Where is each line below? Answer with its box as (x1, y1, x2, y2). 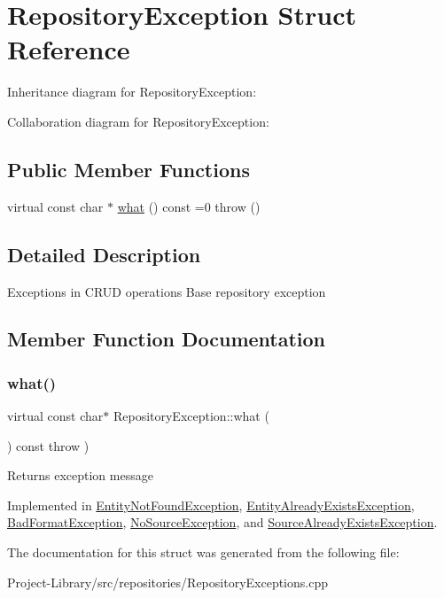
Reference (7, 31, 130, 67)
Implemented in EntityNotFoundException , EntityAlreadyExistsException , (7, 495, 415, 514)
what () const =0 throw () (117, 197, 261, 215)
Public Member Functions (7, 155, 250, 183)
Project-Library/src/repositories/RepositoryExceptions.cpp (7, 572, 328, 591)
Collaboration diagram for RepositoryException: (7, 112, 269, 130)
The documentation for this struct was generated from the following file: (7, 543, 400, 562)
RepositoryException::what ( (113, 407, 269, 425)
